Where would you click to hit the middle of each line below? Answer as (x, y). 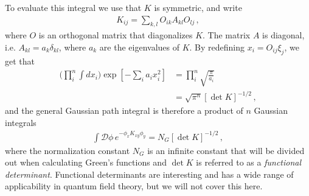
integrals (21, 122)
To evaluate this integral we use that (73, 7)
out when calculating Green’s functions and (86, 162)
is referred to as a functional (249, 162)
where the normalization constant (68, 150)
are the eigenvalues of (140, 47)
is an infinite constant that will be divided (226, 150)
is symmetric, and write (198, 7)
